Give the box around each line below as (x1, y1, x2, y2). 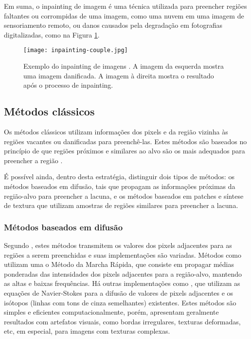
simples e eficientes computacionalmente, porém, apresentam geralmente (4, 307, 219, 317)
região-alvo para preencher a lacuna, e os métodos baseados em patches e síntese (4, 190, 244, 201)
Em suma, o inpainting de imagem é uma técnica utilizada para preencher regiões (4, 1, 247, 11)
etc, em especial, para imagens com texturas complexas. (4, 326, 170, 336)
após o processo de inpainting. (23, 80, 113, 90)
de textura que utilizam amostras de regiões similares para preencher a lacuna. (4, 200, 238, 210)
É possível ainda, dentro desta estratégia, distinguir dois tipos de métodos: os (4, 171, 234, 182)
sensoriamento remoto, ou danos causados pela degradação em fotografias (4, 20, 222, 30)
